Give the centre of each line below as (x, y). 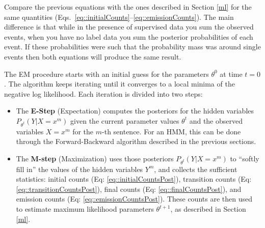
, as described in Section (208, 209)
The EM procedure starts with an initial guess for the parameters (107, 74)
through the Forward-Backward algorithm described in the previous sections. (136, 141)
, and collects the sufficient (196, 169)
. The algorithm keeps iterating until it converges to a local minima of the (120, 84)
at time (231, 74)
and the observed (216, 120)
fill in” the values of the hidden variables (79, 169)
